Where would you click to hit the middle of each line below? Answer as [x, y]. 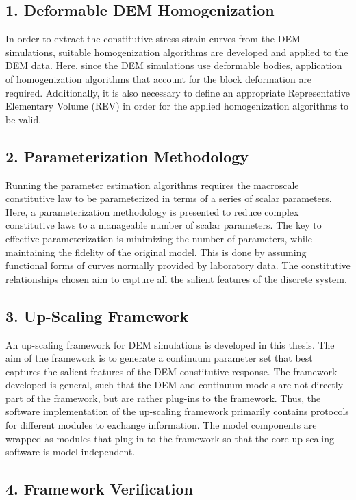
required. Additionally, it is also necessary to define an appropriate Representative [178, 92]
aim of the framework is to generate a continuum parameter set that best [159, 358]
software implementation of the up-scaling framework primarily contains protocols [177, 411]
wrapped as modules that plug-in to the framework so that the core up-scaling [170, 438]
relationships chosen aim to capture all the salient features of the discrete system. [176, 278]
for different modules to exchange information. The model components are [161, 425]
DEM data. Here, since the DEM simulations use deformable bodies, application [174, 65]
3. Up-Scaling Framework [97, 315]
